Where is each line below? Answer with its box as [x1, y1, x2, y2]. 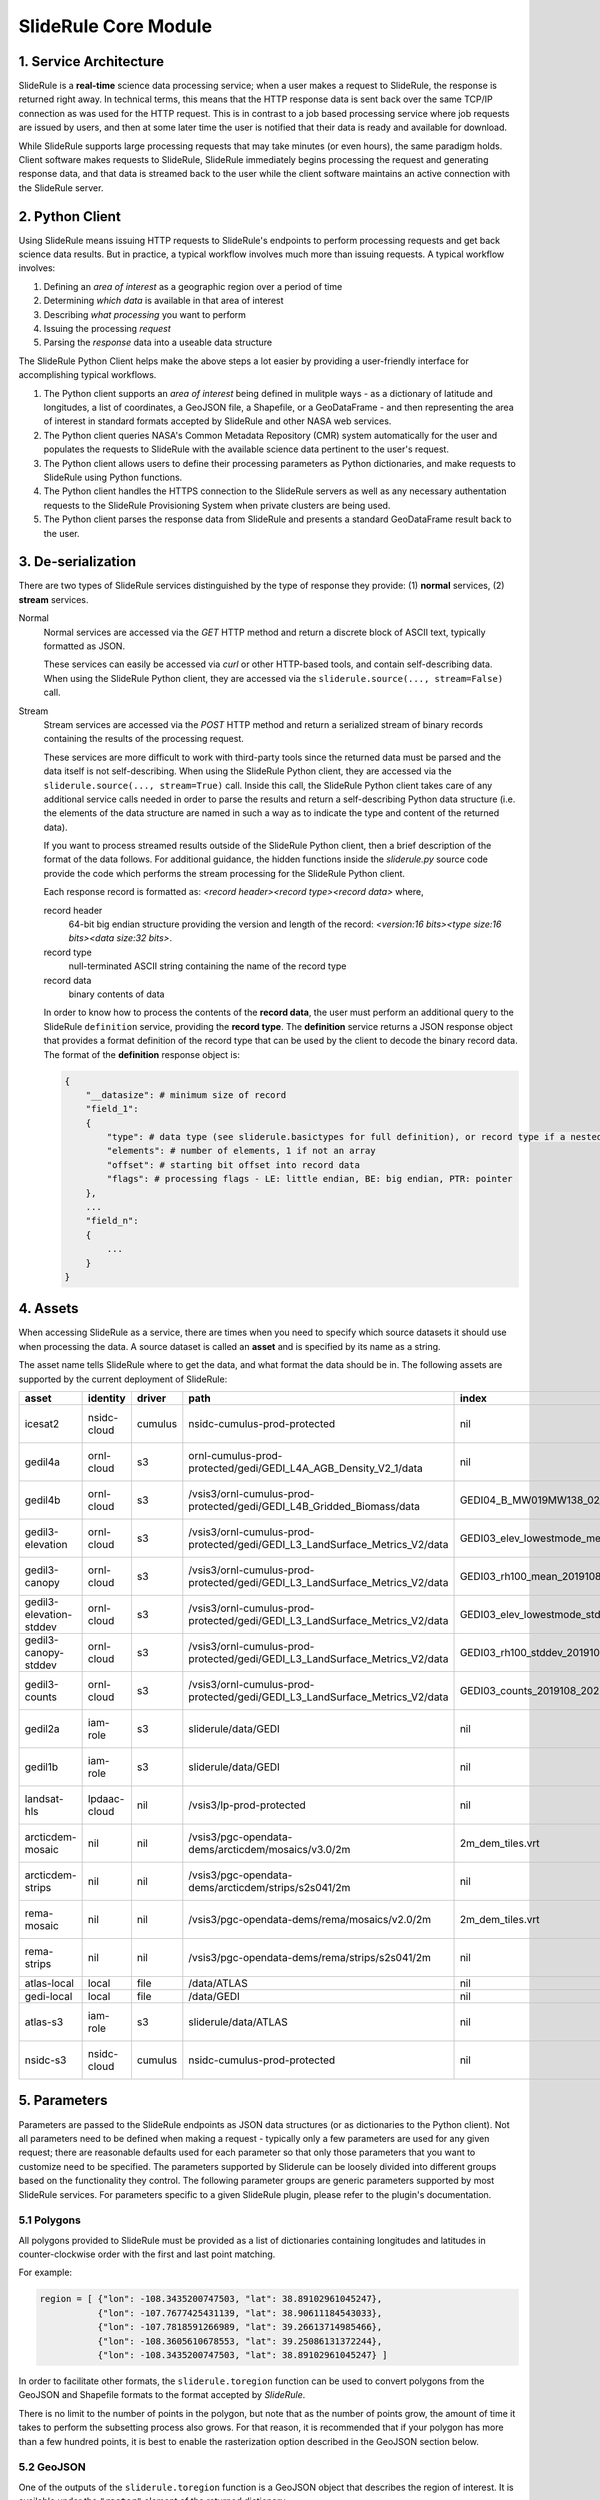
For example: [18, 2266, 73, 2279]
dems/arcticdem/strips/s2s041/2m [188, 1881, 351, 1895]
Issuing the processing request [43, 323, 172, 335]
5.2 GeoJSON [18, 2460, 86, 2474]
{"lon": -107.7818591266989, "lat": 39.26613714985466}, [97, 2321, 383, 2333]
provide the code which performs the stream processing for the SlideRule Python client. [43, 867, 405, 879]
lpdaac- [87, 1792, 125, 1806]
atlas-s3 [24, 2015, 64, 2029]
